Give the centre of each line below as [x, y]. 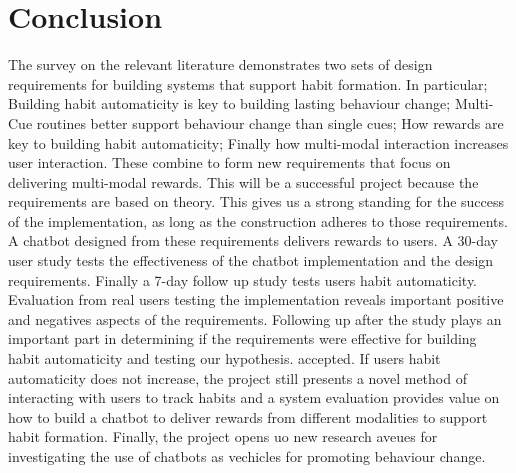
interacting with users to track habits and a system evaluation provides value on [254, 397]
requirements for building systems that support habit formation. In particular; [248, 83]
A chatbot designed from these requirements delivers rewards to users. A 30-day [253, 240]
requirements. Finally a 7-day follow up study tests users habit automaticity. [243, 279]
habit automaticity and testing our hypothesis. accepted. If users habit [224, 358]
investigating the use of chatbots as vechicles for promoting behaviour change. [247, 456]
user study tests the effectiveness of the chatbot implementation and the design [251, 260]
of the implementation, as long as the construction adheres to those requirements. [258, 220]
